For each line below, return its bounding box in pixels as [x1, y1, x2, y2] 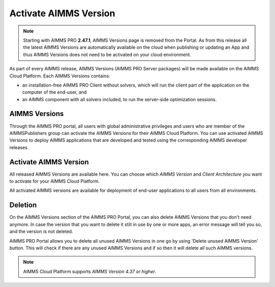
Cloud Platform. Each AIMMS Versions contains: [9, 73, 111, 79]
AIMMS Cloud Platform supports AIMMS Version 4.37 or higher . [23, 268, 156, 274]
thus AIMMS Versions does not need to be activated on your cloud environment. [23, 51, 191, 58]
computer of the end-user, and [22, 89, 87, 95]
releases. [9, 144, 29, 150]
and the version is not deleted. [9, 228, 73, 235]
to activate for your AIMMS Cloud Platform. [9, 178, 100, 184]
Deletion [9, 201, 37, 210]
